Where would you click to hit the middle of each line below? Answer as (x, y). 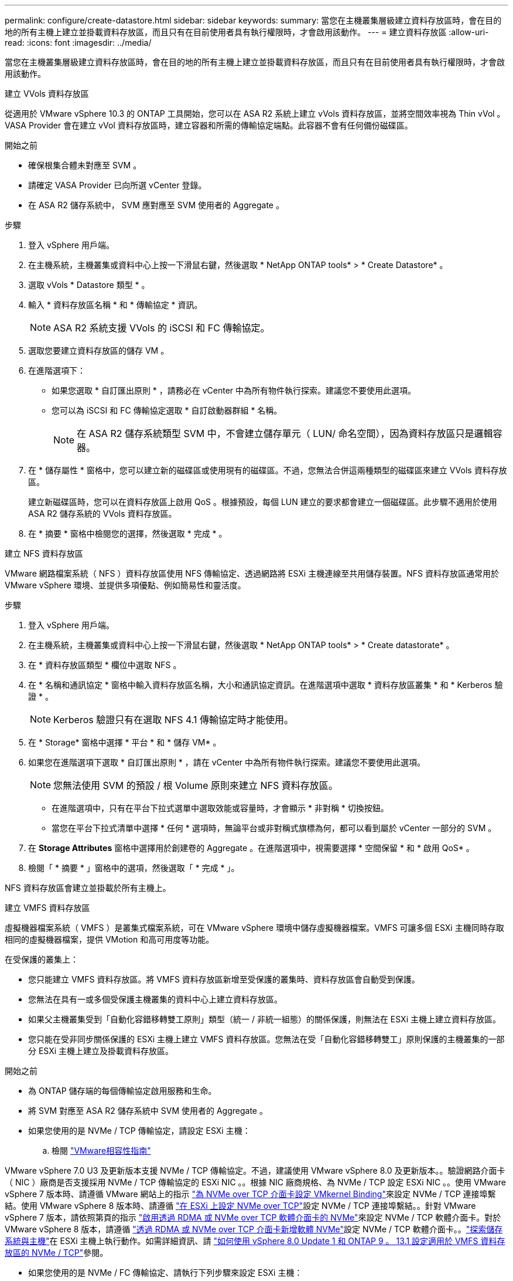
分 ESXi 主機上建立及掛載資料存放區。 (101, 1051)
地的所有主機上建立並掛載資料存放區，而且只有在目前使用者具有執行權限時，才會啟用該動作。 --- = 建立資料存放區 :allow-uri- (247, 32)
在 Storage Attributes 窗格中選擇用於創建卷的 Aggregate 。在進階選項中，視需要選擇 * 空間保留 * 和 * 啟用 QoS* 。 (251, 848)
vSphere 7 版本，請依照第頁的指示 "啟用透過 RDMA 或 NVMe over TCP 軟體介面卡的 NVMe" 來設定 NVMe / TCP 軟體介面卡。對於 (253, 1217)
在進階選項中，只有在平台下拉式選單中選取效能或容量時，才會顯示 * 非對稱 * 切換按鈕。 (220, 808)
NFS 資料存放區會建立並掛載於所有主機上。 (88, 888)
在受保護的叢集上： (42, 959)
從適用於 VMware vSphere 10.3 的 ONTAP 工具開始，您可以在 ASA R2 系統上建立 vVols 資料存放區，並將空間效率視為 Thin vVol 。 (255, 113)
